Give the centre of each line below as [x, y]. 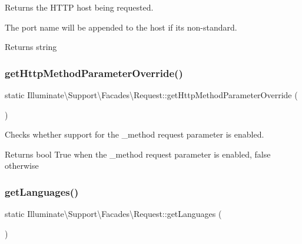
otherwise [22, 166]
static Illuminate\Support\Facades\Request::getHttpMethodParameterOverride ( [151, 95]
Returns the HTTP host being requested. [79, 7]
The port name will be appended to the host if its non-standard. [121, 27]
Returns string [31, 47]
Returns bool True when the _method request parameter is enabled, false [138, 154]
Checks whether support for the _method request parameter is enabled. [135, 134]
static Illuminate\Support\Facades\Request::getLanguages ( [113, 214]
